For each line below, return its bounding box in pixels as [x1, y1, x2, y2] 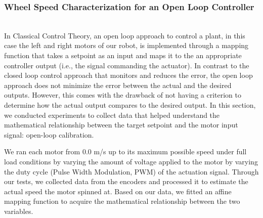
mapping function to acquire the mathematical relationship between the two [4, 196, 240, 206]
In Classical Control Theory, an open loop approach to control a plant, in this [4, 30, 245, 40]
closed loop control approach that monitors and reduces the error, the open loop [4, 70, 253, 80]
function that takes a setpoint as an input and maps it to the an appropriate [4, 50, 242, 60]
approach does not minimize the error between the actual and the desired [4, 79, 232, 90]
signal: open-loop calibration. [4, 129, 94, 140]
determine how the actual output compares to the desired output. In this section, [4, 99, 256, 110]
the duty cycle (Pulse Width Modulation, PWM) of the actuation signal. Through [4, 166, 259, 177]
